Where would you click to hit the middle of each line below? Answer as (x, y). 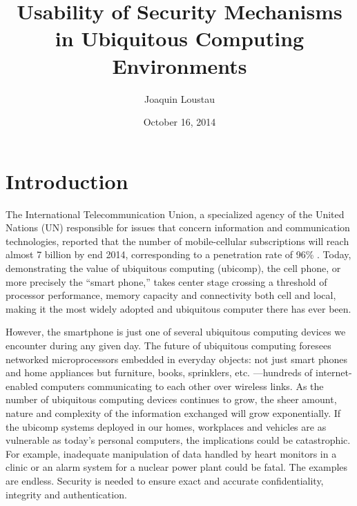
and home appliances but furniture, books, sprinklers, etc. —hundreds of (159, 372)
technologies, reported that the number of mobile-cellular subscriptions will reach (177, 241)
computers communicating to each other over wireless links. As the (182, 386)
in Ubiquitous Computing (180, 38)
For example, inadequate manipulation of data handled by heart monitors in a (171, 453)
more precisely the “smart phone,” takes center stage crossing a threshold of (166, 281)
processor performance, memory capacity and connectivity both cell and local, (171, 295)
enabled (22, 386)
